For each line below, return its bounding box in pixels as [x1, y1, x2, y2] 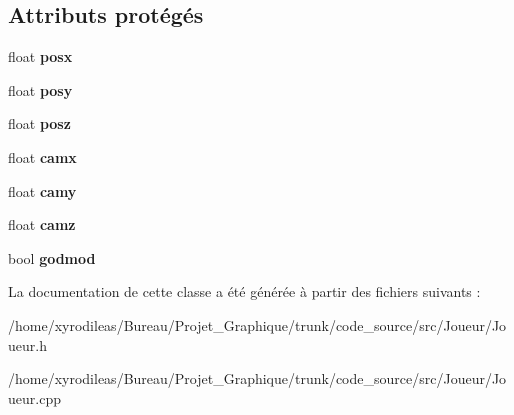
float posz [8, 113, 71, 134]
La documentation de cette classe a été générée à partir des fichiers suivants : [8, 281, 481, 302]
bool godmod [8, 247, 96, 268]
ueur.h [8, 334, 47, 355]
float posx [8, 46, 73, 67]
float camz [8, 214, 76, 235]
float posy [8, 79, 73, 100]
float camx [8, 146, 77, 167]
